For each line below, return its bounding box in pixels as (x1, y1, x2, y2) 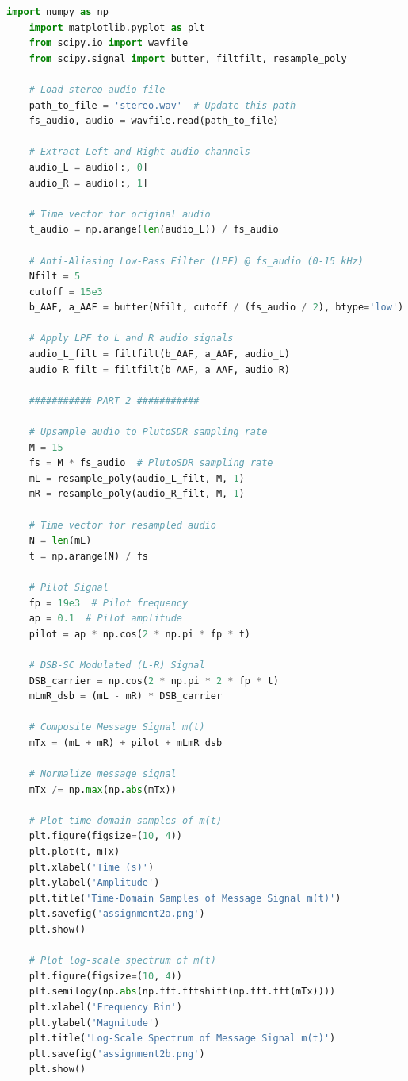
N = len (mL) (29, 535, 92, 547)
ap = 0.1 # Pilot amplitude (29, 613, 182, 625)
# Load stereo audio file (29, 83, 166, 95)
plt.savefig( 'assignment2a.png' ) (29, 908, 205, 920)
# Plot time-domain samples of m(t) (29, 814, 223, 826)
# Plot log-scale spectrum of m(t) (29, 955, 216, 967)
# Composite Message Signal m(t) (29, 721, 205, 733)
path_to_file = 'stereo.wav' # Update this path (29, 99, 296, 111)
